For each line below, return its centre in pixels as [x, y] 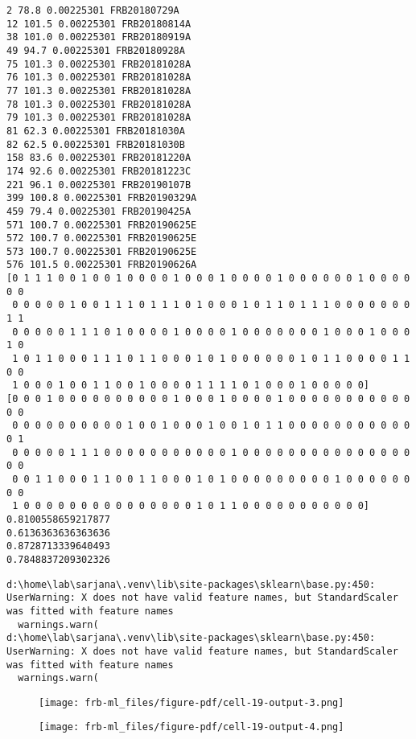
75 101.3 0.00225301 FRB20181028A [99, 64]
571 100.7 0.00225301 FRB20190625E [102, 225]
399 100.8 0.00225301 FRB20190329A [102, 198]
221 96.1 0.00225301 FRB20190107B [99, 185]
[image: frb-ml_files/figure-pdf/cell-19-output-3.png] [192, 702]
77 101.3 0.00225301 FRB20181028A [99, 90]
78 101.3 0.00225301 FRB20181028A [99, 104]
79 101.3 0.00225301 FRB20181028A [99, 118]
